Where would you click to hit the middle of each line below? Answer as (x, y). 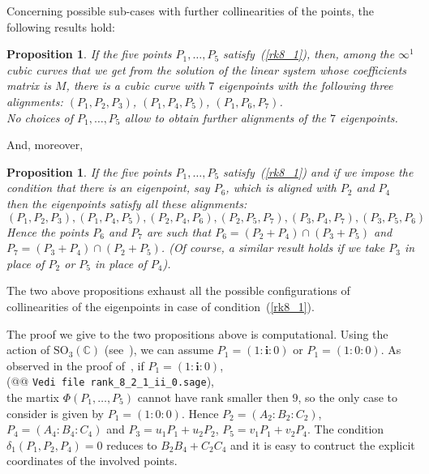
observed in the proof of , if (75, 365)
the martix (33, 397)
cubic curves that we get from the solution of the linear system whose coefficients (207, 69)
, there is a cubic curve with (135, 85)
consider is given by (55, 413)
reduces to (132, 444)
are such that (179, 231)
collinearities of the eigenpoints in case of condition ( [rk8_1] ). (161, 306)
